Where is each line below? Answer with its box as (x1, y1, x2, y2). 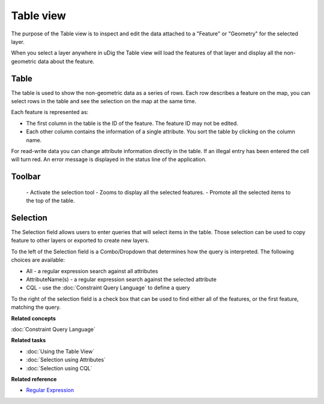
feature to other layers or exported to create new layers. (11, 237, 149, 244)
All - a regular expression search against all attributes (26, 267, 158, 274)
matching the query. (11, 304, 61, 311)
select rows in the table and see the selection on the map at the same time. (11, 98, 197, 105)
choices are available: (11, 256, 65, 264)
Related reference (11, 375, 57, 382)
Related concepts (11, 315, 56, 322)
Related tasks (11, 337, 46, 344)
